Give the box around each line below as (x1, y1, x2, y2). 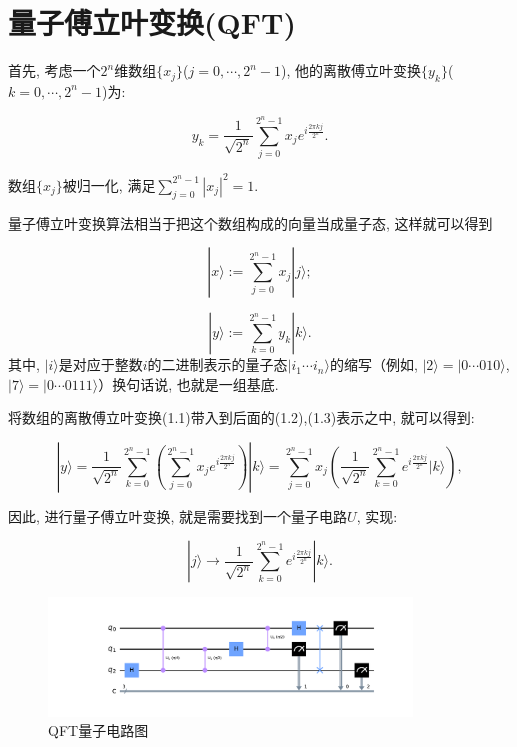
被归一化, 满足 (62, 174, 156, 195)
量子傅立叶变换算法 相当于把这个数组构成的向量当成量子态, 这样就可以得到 (8, 212, 493, 233)
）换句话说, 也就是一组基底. (98, 373, 279, 394)
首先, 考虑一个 (8, 60, 101, 81)
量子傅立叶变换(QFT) (8, 2, 296, 43)
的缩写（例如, (329, 354, 418, 375)
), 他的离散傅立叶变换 (281, 60, 422, 81)
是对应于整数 (58, 354, 143, 375)
